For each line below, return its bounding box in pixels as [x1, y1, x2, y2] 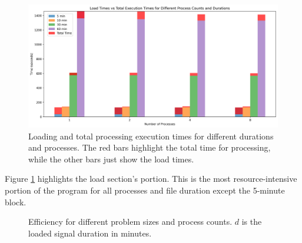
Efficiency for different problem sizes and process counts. [28, 215, 233, 228]
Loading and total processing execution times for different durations [28, 129, 274, 142]
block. [5, 195, 26, 208]
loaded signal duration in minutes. [28, 227, 152, 239]
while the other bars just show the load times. [28, 152, 194, 165]
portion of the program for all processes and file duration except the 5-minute [5, 184, 285, 197]
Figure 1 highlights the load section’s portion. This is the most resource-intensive [5, 172, 297, 185]
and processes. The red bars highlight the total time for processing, [28, 141, 271, 154]
